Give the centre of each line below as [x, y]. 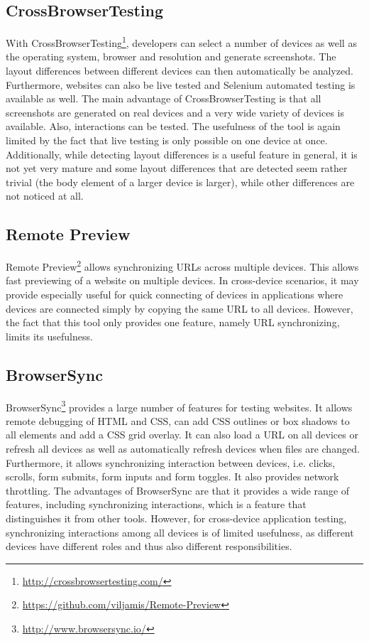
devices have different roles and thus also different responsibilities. [149, 546]
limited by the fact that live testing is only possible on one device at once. [167, 140]
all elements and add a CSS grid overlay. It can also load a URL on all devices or [182, 435]
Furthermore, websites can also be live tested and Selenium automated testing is [181, 84]
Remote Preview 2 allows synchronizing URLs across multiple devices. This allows [182, 265]
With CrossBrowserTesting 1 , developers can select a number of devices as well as [181, 42]
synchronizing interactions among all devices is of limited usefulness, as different [180, 532]
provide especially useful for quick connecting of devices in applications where [175, 295]
